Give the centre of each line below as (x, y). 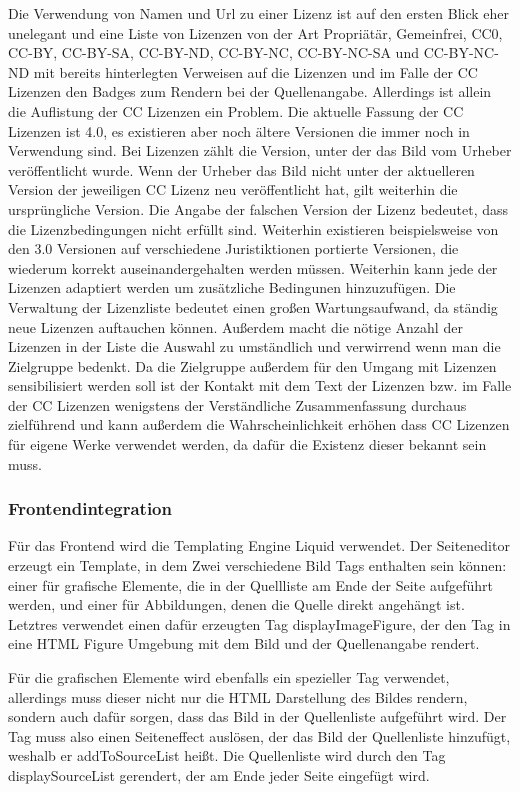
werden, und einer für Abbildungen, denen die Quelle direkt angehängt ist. (236, 604)
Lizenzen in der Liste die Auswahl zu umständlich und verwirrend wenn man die (254, 346)
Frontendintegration (90, 508)
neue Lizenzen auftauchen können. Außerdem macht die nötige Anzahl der (235, 326)
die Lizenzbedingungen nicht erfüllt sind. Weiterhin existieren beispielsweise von (253, 228)
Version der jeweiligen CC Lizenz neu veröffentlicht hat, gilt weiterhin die (233, 189)
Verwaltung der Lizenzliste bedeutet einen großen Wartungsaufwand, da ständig (253, 306)
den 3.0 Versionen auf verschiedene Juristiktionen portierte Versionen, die (233, 248)
